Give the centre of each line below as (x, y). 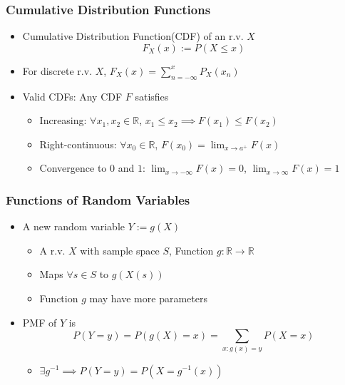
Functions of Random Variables (98, 199)
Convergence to (73, 168)
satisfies (152, 96)
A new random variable (73, 226)
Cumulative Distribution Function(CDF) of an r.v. (133, 36)
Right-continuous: (78, 144)
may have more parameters (148, 298)
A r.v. (52, 250)
